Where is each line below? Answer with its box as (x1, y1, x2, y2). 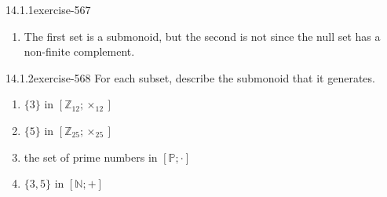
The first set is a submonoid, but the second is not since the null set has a (24, 27, 381, 44)
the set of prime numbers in (24, 148, 158, 165)
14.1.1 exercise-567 (5, 2, 91, 17)
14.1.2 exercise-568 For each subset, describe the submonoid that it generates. (5, 69, 375, 86)
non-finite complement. (24, 43, 135, 60)
